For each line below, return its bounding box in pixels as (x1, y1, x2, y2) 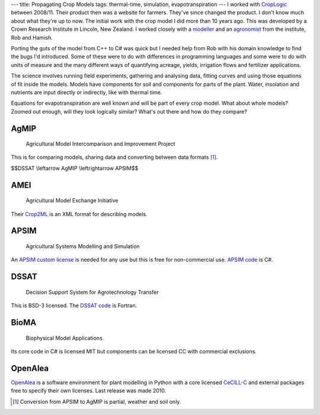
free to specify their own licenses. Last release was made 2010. (11, 387, 167, 394)
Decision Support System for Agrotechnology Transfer (25, 288, 159, 295)
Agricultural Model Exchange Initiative (25, 197, 119, 204)
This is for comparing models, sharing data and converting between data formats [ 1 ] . (11, 154, 218, 161)
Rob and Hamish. (11, 34, 53, 41)
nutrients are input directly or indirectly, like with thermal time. (11, 89, 162, 96)
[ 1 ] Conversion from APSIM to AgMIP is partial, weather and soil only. (12, 398, 181, 405)
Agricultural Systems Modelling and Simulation (25, 243, 140, 250)
